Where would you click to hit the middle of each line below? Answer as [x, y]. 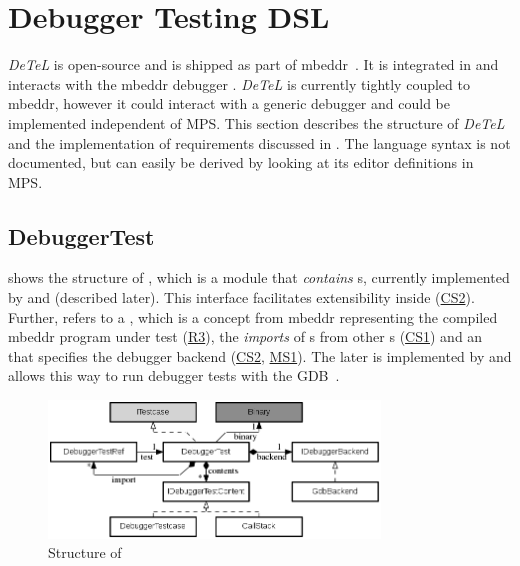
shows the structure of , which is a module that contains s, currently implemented [259, 277]
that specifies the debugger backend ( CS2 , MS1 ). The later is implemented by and [260, 355]
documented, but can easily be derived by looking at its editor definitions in [241, 162]
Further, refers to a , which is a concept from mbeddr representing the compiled [253, 316]
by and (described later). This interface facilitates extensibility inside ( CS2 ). [241, 297]
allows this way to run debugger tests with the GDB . [174, 375]
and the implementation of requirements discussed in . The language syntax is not [259, 142]
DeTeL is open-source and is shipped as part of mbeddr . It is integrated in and [253, 64]
